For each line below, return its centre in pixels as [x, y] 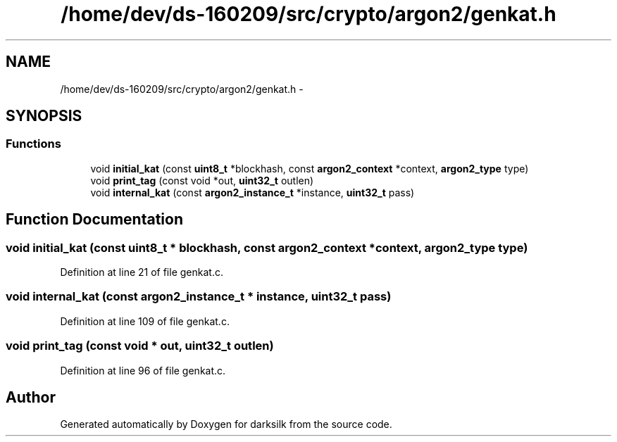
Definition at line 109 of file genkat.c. [145, 321]
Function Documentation [94, 220]
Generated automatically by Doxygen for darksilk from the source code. [226, 424]
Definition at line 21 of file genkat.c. [142, 272]
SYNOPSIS [44, 116]
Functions [33, 144]
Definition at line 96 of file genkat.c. [143, 370]
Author [31, 397]
